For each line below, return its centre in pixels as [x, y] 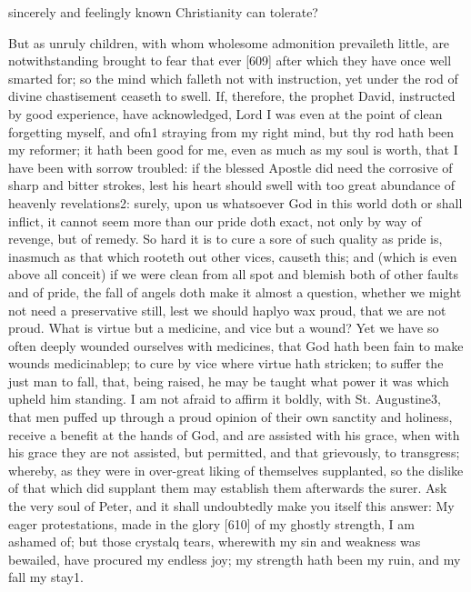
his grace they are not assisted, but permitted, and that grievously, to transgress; [234, 452]
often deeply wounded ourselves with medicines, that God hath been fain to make [236, 345]
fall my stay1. [46, 577]
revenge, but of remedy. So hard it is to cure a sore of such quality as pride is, [225, 239]
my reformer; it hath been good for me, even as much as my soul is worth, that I [233, 150]
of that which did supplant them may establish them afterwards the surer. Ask [228, 488]
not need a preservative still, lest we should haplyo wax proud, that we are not [227, 310]
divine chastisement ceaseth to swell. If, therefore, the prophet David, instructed [232, 96]
